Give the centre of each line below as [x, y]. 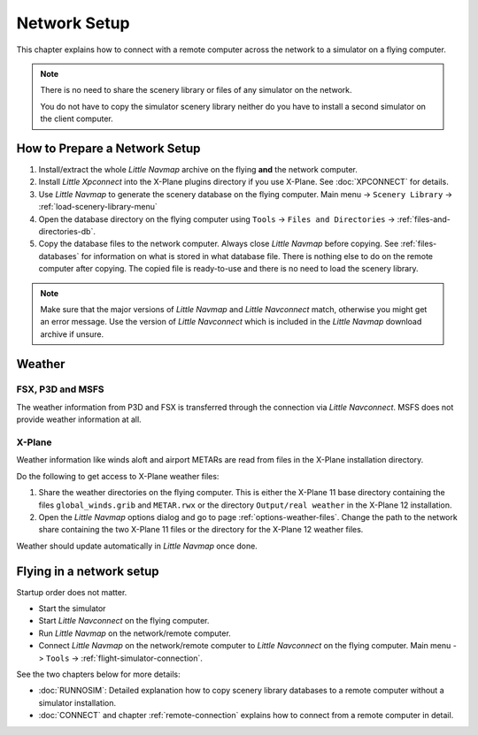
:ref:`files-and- [424, 219]
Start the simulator [72, 609]
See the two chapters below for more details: [98, 674]
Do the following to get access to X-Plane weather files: [118, 476]
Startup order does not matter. [72, 592]
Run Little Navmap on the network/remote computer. [135, 633]
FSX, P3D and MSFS [61, 389]
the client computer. [77, 119]
